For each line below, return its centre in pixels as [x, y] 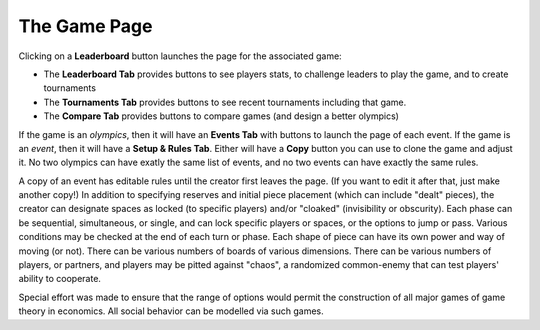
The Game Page [85, 26]
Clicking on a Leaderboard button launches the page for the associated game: [180, 56]
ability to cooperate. [60, 279]
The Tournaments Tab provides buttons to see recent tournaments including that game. [225, 102]
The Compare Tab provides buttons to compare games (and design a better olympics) [221, 116]
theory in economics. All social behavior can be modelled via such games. [171, 311]
